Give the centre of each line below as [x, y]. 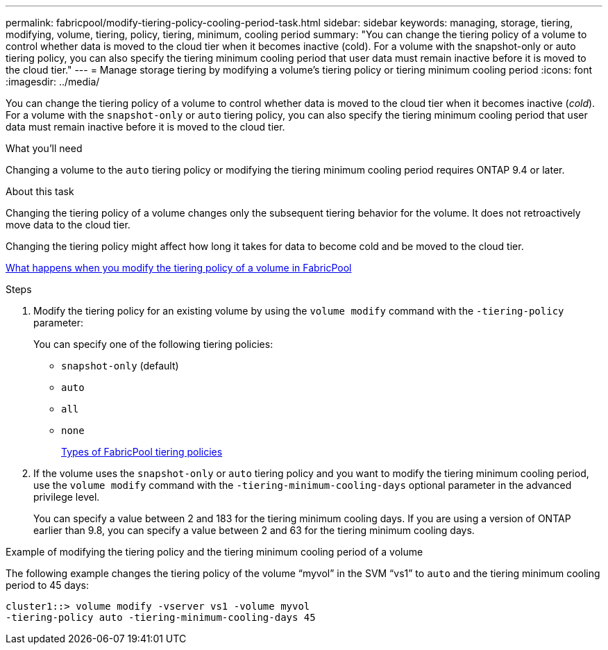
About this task [40, 191]
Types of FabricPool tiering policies [142, 452]
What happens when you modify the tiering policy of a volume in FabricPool [179, 268]
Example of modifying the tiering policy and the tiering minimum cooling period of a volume [214, 552]
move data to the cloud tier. [68, 225]
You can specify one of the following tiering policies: [153, 344]
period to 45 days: [48, 585]
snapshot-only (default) [120, 366]
